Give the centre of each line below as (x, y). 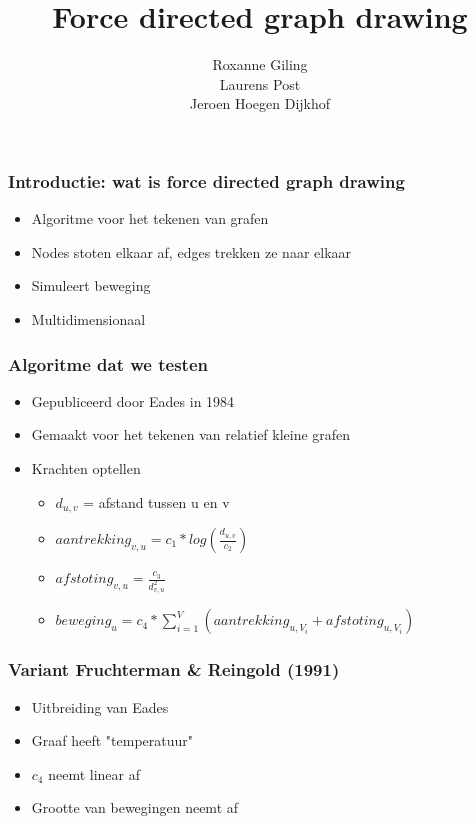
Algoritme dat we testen (108, 363)
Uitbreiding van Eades (100, 706)
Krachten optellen (86, 467)
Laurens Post (260, 83)
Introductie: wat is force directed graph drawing (206, 180)
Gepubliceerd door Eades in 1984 (133, 400)
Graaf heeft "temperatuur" (112, 740)
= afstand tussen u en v (156, 501)
